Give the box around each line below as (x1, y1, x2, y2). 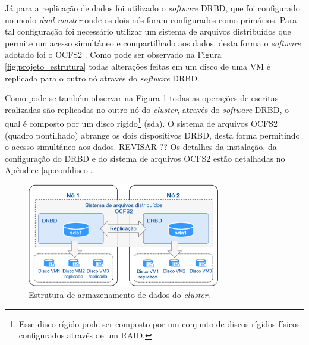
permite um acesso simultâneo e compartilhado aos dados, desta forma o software (5, 36, 301, 49)
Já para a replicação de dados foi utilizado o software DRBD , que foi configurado (5, 2, 300, 14)
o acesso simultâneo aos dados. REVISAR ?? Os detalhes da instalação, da (5, 140, 277, 153)
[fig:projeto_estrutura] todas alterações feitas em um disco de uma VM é (5, 59, 270, 72)
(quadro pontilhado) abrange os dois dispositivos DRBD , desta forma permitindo (5, 128, 300, 141)
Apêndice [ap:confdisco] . (5, 164, 93, 176)
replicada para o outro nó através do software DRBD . (5, 71, 200, 84)
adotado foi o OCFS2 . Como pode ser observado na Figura (5, 48, 222, 61)
